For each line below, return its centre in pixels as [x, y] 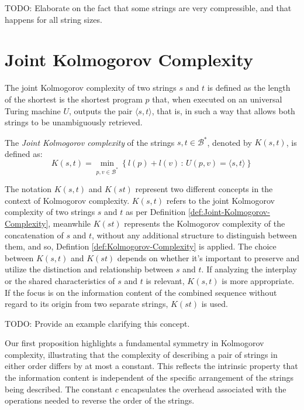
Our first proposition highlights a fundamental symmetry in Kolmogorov [134, 343]
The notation [28, 189]
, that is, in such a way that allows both [223, 110]
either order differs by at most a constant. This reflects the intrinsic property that [151, 366]
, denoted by [229, 142]
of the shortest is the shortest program [74, 99]
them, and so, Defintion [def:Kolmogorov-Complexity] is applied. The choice [141, 246]
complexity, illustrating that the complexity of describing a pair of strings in [141, 354]
